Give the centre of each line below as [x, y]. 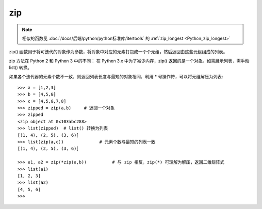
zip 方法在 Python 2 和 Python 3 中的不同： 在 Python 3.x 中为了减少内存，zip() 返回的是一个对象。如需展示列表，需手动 [129, 61]
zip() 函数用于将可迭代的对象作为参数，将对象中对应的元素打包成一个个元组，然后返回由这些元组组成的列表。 [118, 52]
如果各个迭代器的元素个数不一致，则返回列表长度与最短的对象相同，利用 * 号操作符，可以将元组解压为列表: [116, 76]
